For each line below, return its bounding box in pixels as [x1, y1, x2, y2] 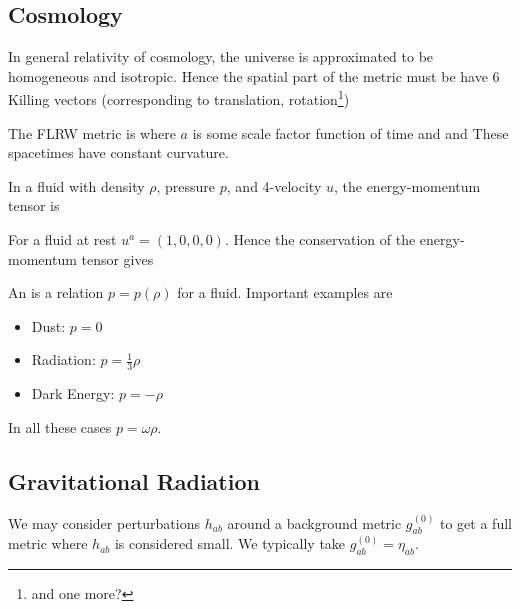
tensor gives [81, 248, 154, 269]
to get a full [440, 512, 512, 533]
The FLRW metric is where [8, 122, 176, 143]
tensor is [8, 195, 60, 216]
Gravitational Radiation [8, 465, 260, 496]
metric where [8, 533, 88, 554]
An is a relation [8, 282, 104, 303]
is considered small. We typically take [114, 533, 346, 554]
